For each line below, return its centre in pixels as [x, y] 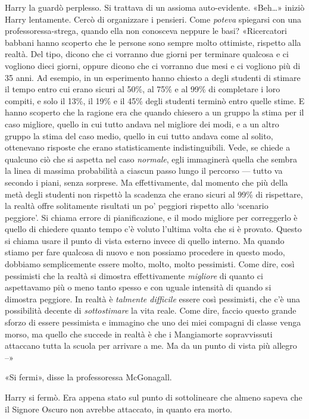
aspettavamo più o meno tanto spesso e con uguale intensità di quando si [138, 287]
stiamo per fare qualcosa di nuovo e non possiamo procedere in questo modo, [145, 252]
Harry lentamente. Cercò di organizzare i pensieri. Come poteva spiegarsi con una [153, 19]
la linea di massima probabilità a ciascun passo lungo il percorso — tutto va [144, 171]
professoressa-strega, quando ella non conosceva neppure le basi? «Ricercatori [146, 31]
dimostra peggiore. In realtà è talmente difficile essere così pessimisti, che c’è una [152, 298]
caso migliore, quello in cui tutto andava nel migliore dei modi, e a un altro [142, 123]
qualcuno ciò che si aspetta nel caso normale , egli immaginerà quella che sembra [151, 159]
